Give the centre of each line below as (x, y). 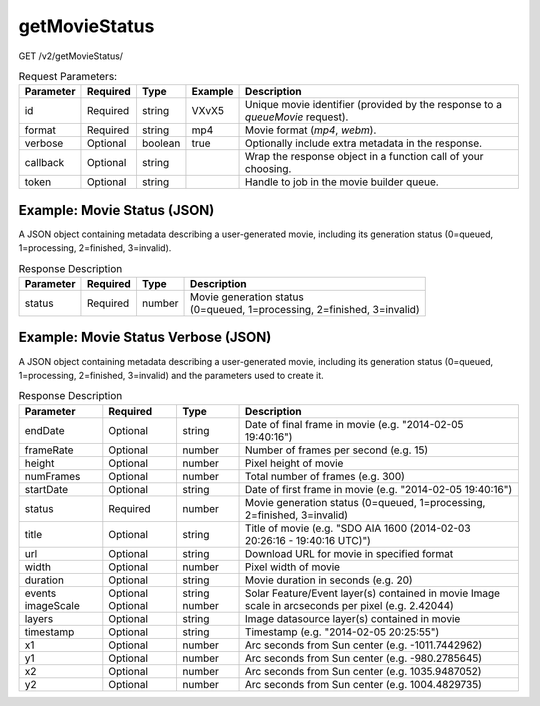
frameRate (49, 450)
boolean (161, 143)
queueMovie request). (297, 117)
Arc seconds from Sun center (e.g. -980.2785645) (364, 658)
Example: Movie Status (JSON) (116, 210)
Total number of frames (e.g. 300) (325, 476)
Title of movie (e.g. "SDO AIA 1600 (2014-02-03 (358, 528)
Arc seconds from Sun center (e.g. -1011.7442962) (364, 645)
